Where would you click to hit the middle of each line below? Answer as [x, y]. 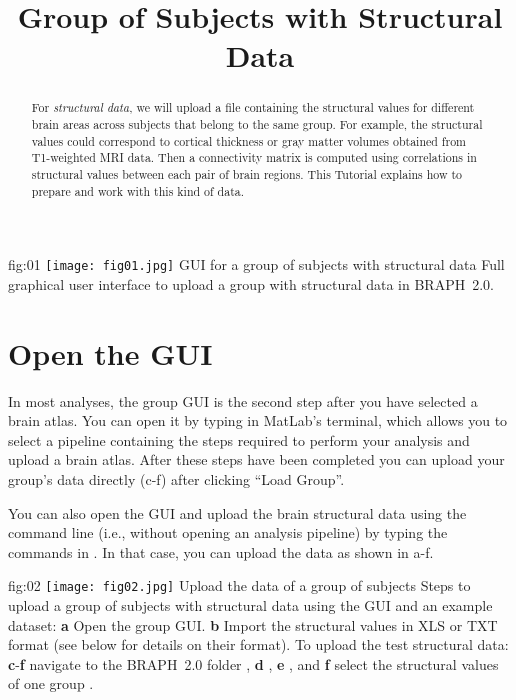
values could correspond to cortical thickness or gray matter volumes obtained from [249, 140]
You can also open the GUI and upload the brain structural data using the [237, 512]
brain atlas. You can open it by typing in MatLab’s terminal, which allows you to [258, 420]
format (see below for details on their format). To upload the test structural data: [258, 644]
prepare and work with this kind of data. [138, 190]
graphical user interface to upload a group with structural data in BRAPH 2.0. [251, 283]
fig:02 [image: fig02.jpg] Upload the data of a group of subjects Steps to [239, 585]
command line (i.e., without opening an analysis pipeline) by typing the [228, 532]
